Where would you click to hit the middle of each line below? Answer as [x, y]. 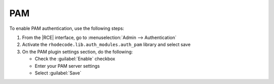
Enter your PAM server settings [67, 66]
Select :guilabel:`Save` [58, 73]
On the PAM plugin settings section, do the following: [77, 52]
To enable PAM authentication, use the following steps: [67, 28]
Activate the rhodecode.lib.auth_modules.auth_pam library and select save [106, 45]
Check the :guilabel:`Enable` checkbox [75, 59]
